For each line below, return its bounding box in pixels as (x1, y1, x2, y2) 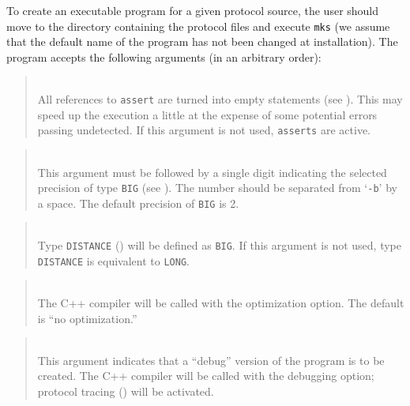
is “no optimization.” (37, 310, 137, 326)
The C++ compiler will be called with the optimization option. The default (37, 294, 404, 310)
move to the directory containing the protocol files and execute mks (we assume (6, 17, 390, 34)
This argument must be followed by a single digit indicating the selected (37, 164, 387, 180)
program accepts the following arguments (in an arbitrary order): (6, 48, 322, 65)
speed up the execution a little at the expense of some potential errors (37, 106, 378, 122)
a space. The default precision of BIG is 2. (37, 194, 239, 211)
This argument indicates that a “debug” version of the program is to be (37, 351, 385, 368)
